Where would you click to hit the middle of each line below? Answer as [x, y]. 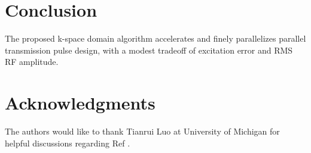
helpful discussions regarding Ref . [68, 143]
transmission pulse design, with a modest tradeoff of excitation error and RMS [149, 50]
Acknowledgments [80, 103]
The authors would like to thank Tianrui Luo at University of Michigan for [142, 131]
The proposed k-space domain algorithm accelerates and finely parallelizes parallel [155, 38]
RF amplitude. [32, 62]
